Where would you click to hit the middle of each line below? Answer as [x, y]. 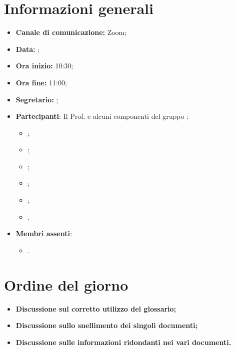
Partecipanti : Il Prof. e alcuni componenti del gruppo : [102, 116]
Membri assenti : [44, 233]
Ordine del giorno [66, 284]
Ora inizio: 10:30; [44, 66]
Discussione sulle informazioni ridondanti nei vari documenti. [123, 342]
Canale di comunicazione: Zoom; [71, 32]
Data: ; [28, 49]
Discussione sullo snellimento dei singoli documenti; [106, 325]
